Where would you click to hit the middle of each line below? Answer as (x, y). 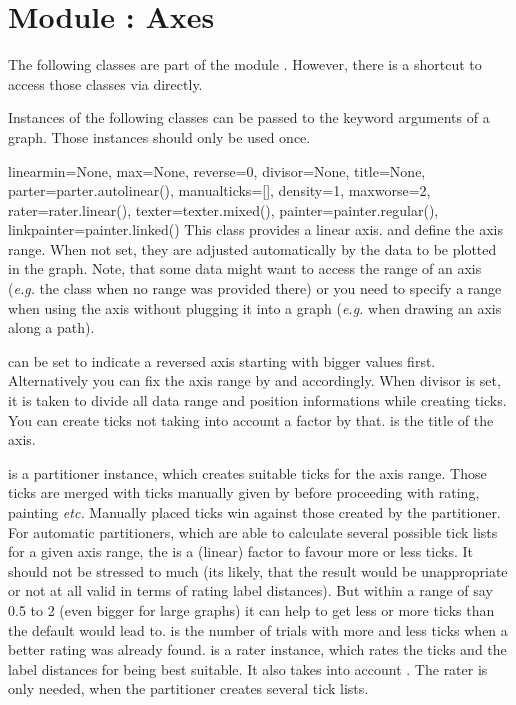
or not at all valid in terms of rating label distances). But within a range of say (250, 590)
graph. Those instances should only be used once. (159, 136)
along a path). (51, 327)
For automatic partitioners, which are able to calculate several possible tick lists (253, 531)
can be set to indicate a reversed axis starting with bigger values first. (222, 360)
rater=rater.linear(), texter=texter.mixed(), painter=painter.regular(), (223, 209)
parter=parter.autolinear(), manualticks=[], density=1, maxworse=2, (219, 190)
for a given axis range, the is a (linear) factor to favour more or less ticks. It (240, 551)
